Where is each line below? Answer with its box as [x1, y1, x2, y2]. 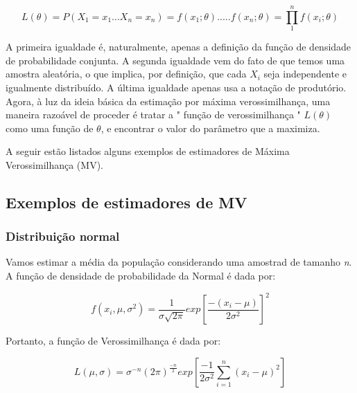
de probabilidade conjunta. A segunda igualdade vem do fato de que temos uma [6, 53, 345, 67]
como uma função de [6, 120, 94, 135]
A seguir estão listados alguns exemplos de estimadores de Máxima [6, 144, 290, 158]
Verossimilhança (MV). [6, 157, 103, 172]
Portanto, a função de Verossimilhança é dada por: [6, 333, 221, 348]
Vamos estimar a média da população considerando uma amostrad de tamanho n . [6, 255, 352, 269]
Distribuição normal [6, 228, 120, 245]
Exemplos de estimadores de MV [6, 191, 247, 212]
